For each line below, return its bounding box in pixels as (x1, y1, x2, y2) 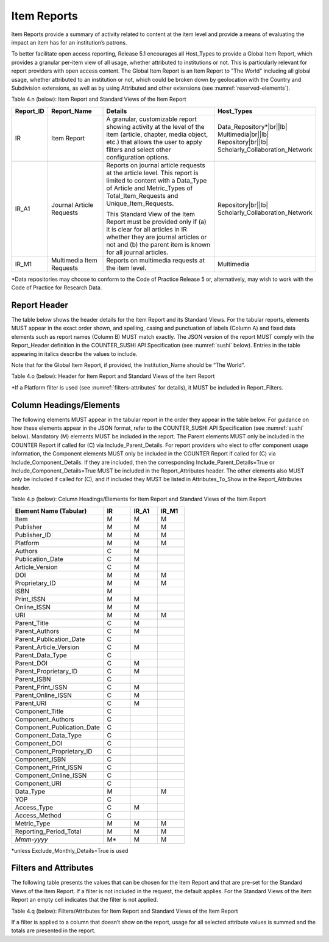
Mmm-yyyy (15, 835, 48, 844)
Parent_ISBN (15, 675, 51, 683)
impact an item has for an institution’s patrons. (11, 38, 127, 46)
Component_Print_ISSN (15, 763, 82, 772)
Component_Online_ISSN (15, 771, 87, 780)
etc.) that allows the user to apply (106, 137, 202, 146)
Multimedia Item (51, 256, 97, 264)
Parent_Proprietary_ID (15, 667, 78, 675)
